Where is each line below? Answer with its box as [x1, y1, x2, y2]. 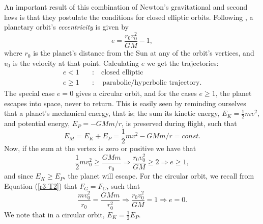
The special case [4, 88, 55, 98]
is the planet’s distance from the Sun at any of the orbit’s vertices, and [33, 47, 254, 58]
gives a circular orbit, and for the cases [75, 88, 197, 98]
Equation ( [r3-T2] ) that [4, 180, 77, 191]
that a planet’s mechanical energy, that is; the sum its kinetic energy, [4, 108, 220, 118]
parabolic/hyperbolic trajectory [102, 79, 200, 87]
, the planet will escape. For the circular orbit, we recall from [64, 170, 254, 181]
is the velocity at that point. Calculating [13, 57, 139, 68]
